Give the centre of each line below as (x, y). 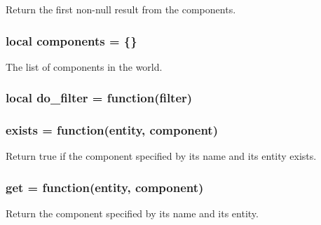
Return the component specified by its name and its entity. (132, 213)
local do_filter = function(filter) (99, 98)
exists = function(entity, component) (112, 130)
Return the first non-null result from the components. (121, 9)
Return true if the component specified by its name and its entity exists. (161, 156)
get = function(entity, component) (105, 187)
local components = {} (71, 40)
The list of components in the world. (84, 66)
